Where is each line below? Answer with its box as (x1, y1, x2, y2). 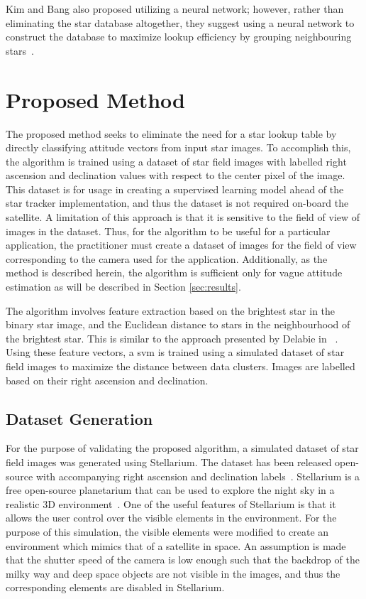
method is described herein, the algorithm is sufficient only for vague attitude (6, 265, 343, 280)
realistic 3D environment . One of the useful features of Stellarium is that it (6, 496, 336, 511)
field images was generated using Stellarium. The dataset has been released (6, 454, 332, 469)
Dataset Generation (6, 407, 153, 429)
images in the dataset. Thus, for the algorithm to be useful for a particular (6, 223, 331, 238)
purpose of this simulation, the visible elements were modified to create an (6, 524, 329, 539)
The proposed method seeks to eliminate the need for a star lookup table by (6, 126, 337, 141)
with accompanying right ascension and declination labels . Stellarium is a (35, 468, 360, 483)
